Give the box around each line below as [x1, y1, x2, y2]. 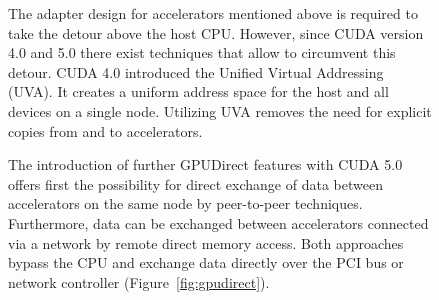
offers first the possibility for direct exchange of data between [8, 173, 383, 194]
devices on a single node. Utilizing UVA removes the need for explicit [8, 100, 432, 121]
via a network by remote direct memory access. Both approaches [8, 232, 404, 253]
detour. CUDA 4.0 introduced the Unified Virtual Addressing [8, 61, 384, 82]
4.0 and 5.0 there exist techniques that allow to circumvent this [8, 42, 396, 63]
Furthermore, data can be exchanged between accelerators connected [8, 212, 429, 233]
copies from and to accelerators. [8, 120, 203, 141]
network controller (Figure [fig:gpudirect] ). [8, 271, 270, 292]
